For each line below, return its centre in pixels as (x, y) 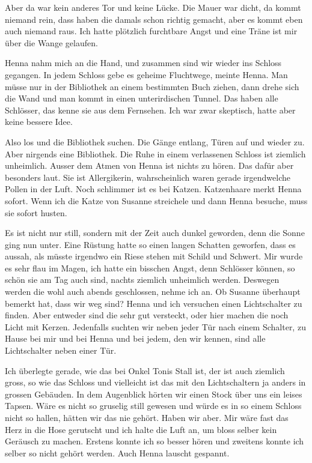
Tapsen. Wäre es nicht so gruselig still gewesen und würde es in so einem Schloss (153, 406)
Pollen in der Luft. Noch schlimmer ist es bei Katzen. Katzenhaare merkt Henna (153, 189)
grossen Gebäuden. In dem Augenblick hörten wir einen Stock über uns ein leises (154, 394)
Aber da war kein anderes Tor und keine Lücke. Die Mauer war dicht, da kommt (153, 7)
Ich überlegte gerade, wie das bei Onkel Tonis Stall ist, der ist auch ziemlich (145, 370)
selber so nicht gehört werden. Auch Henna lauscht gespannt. (117, 452)
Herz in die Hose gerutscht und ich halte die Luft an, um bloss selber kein (141, 429)
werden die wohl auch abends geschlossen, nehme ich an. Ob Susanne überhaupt (153, 292)
